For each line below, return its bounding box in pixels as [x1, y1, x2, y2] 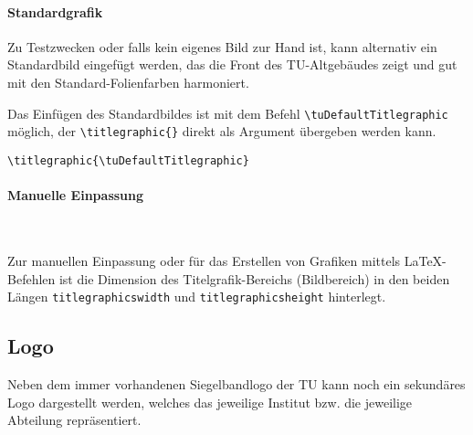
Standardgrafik [7, 2, 103, 21]
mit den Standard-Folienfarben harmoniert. [7, 72, 249, 91]
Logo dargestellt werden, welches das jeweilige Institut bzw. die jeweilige [7, 392, 413, 411]
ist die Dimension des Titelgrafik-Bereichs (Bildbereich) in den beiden [58, 269, 450, 288]
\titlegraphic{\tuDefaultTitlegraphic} [7, 154, 249, 167]
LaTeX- [404, 250, 447, 270]
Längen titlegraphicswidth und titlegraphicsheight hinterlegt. [7, 287, 386, 306]
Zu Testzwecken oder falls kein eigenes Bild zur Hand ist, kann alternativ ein [7, 37, 437, 56]
